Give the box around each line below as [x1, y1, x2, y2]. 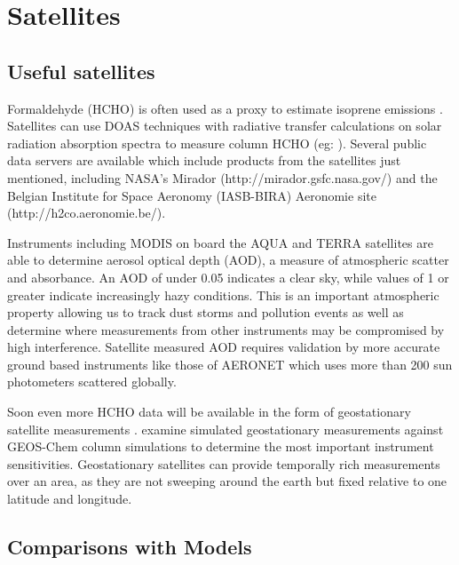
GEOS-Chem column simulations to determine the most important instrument [7, 437, 434, 456]
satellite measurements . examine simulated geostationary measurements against [7, 419, 444, 438]
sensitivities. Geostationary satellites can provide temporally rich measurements [7, 454, 440, 473]
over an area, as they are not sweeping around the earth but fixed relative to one [7, 472, 447, 490]
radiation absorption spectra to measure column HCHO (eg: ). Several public [7, 133, 427, 152]
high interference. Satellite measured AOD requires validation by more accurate [7, 338, 440, 356]
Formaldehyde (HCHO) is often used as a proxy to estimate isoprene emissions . [7, 99, 443, 117]
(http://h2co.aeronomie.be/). [7, 203, 166, 222]
